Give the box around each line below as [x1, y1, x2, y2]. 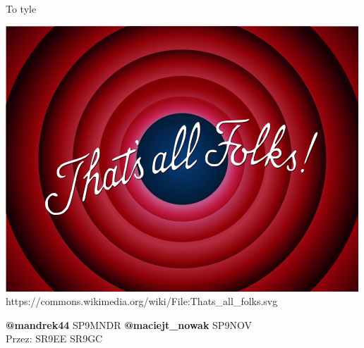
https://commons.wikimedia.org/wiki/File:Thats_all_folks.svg [6, 294, 278, 309]
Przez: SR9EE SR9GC [6, 331, 103, 346]
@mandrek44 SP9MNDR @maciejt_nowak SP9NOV [6, 317, 252, 332]
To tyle [6, 1, 37, 15]
